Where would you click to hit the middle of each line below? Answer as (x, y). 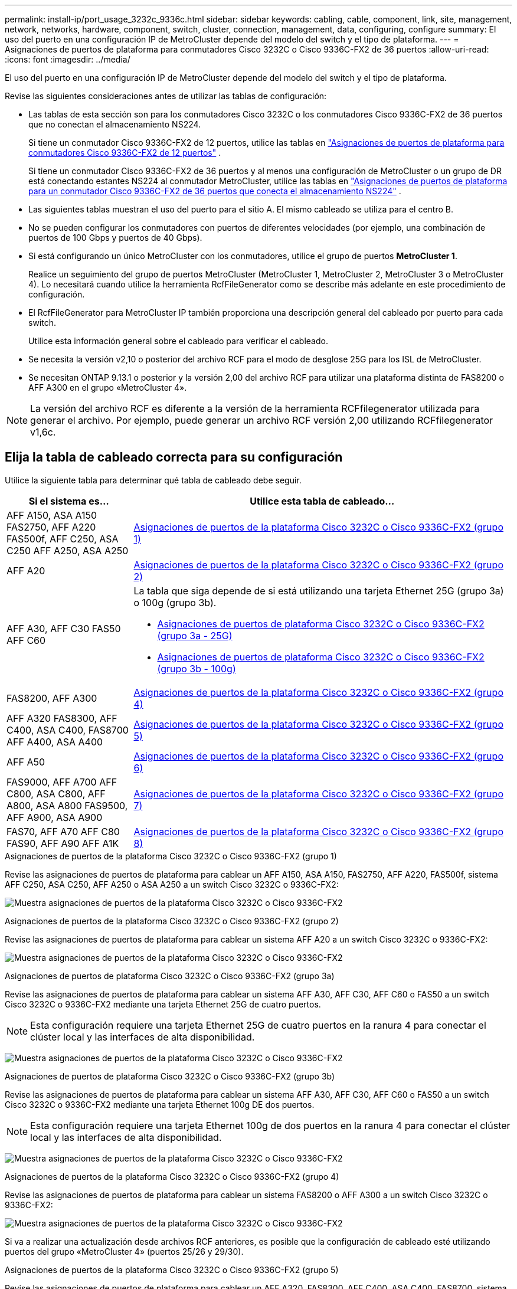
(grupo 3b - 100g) (197, 668)
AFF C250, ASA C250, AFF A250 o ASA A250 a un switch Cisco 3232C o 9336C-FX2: (172, 884)
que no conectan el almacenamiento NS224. (115, 124)
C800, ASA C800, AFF (56, 794)
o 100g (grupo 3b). (175, 602)
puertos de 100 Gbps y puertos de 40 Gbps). (115, 238)
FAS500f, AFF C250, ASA (63, 539)
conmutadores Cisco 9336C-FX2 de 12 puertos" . (125, 153)
